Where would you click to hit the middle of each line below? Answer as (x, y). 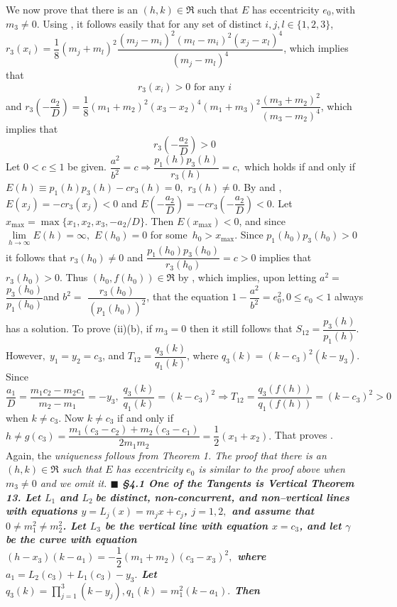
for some (169, 235)
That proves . (304, 435)
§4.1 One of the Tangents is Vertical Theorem (238, 482)
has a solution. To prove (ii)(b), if (79, 328)
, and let (320, 525)
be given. (87, 166)
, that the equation (187, 296)
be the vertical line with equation (186, 525)
